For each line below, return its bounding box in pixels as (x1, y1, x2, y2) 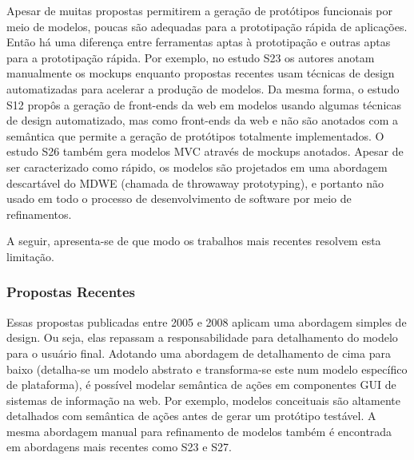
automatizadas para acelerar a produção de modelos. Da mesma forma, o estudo (6, 80, 400, 97)
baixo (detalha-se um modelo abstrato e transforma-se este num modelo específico (6, 360, 408, 377)
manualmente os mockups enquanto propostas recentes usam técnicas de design (6, 65, 395, 81)
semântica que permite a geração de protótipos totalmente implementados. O (6, 127, 384, 144)
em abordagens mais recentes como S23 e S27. (6, 438, 232, 455)
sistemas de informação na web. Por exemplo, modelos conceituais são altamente (6, 391, 400, 408)
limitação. (6, 248, 54, 264)
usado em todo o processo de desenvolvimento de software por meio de (6, 190, 352, 207)
